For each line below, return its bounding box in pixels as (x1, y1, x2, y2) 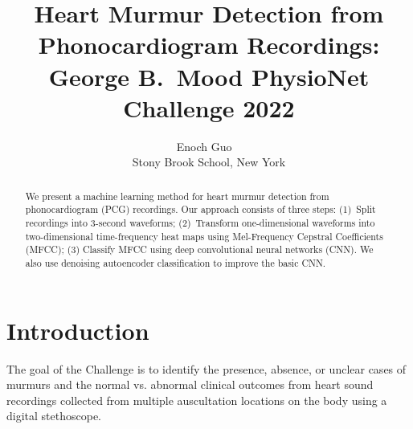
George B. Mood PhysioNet (48, 59, 370, 92)
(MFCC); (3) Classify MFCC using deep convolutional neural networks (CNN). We (25, 243, 374, 256)
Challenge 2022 (123, 91, 295, 124)
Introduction (6, 313, 149, 346)
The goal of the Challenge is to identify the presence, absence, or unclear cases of (6, 360, 407, 377)
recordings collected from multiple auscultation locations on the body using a (6, 391, 387, 408)
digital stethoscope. (6, 407, 101, 424)
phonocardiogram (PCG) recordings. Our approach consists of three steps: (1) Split (25, 202, 376, 216)
